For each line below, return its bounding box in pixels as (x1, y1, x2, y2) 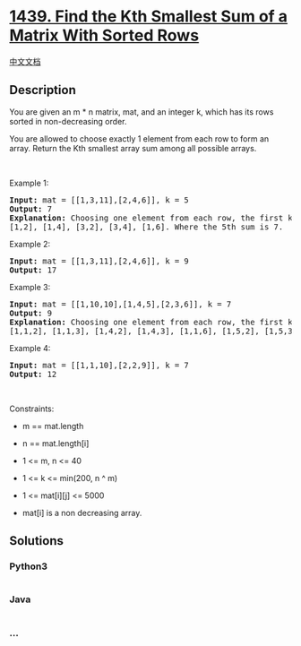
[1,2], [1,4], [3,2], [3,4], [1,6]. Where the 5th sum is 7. (9, 221, 284, 232)
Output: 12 (9, 369, 57, 379)
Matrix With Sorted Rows (9, 25, 200, 46)
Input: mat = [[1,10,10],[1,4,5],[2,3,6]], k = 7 (9, 298, 232, 309)
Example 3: (9, 281, 51, 292)
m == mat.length (21, 420, 84, 431)
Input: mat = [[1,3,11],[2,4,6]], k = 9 (9, 255, 190, 266)
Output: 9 (9, 307, 52, 318)
